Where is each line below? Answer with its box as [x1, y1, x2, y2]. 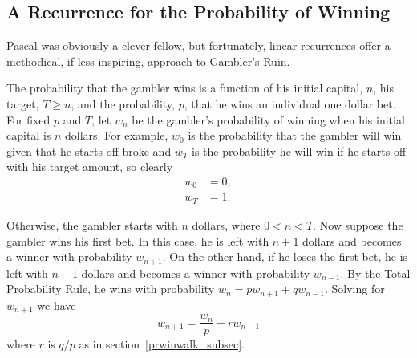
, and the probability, [71, 95, 175, 112]
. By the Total [340, 264, 411, 281]
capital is [6, 127, 51, 144]
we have [37, 296, 76, 313]
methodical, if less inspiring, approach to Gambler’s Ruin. [6, 52, 290, 69]
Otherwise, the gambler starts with [6, 216, 178, 233]
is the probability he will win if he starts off [192, 142, 407, 159]
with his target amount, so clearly [6, 158, 173, 175]
